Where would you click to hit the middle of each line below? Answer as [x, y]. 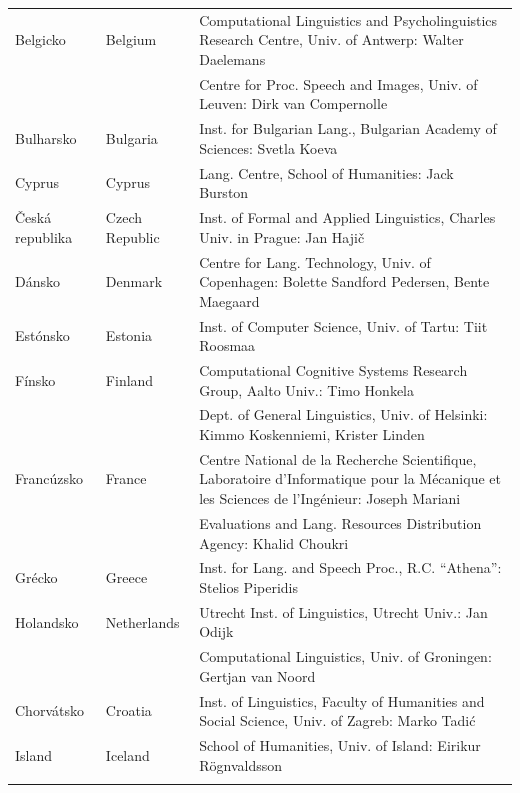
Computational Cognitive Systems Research [333, 370]
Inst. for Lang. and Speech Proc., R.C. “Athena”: [350, 567]
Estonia [129, 335]
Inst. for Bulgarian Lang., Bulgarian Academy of [348, 128]
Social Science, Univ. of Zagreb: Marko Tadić [337, 720]
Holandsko [47, 621]
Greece [126, 577]
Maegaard [229, 300]
